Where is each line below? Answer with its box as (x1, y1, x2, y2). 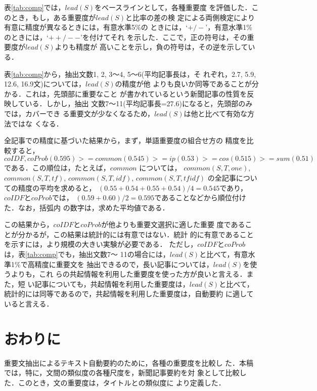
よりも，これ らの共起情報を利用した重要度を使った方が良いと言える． (11, 269, 247, 279)
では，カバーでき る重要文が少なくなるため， (4, 108, 155, 118)
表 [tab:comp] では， (4, 2, 65, 12)
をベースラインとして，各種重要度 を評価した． (95, 2, 252, 12)
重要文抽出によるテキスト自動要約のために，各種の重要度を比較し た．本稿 (4, 357, 254, 368)
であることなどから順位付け (154, 192, 246, 203)
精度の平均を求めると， (18, 182, 96, 193)
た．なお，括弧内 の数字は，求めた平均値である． (4, 202, 169, 212)
